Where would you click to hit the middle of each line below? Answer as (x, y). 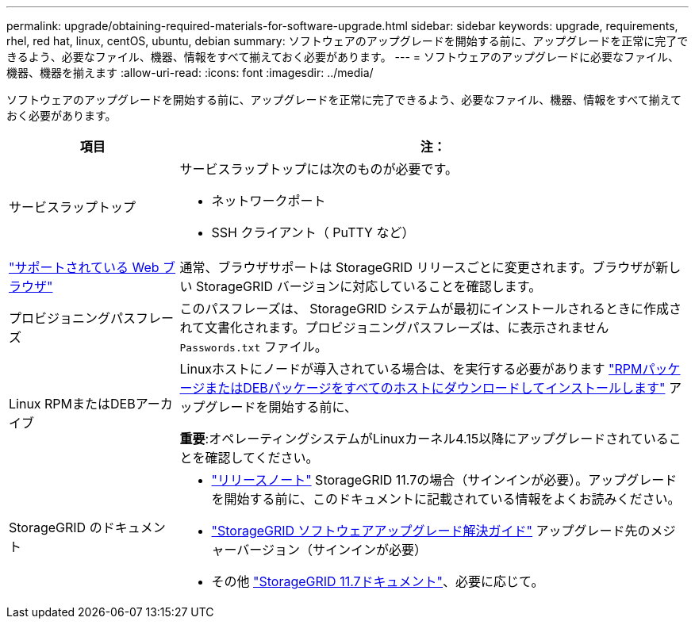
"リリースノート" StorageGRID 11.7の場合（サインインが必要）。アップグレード (444, 480)
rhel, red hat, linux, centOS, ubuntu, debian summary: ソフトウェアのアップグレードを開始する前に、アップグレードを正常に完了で (347, 41)
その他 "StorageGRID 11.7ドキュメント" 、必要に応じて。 (378, 581)
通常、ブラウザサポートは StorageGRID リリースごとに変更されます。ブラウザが (418, 267)
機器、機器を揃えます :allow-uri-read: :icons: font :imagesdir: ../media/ (190, 73)
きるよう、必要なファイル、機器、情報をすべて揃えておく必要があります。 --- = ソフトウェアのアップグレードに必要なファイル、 (343, 57)
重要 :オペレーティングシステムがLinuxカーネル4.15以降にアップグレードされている (424, 439)
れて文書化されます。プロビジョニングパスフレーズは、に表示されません (394, 328)
